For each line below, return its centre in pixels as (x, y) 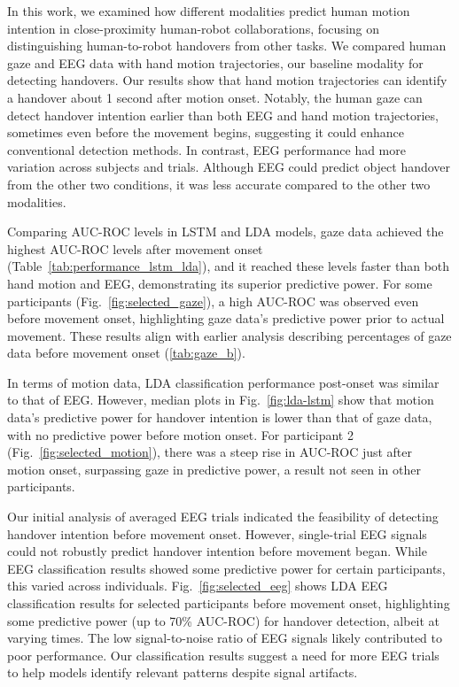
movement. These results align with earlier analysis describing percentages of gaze (229, 335)
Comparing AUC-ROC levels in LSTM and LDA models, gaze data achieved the (226, 232)
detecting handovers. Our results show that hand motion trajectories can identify (227, 80)
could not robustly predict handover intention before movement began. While (217, 551)
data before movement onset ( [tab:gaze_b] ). (126, 353)
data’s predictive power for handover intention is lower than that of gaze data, (220, 417)
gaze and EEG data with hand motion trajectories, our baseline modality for (215, 62)
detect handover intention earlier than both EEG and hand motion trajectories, (223, 115)
